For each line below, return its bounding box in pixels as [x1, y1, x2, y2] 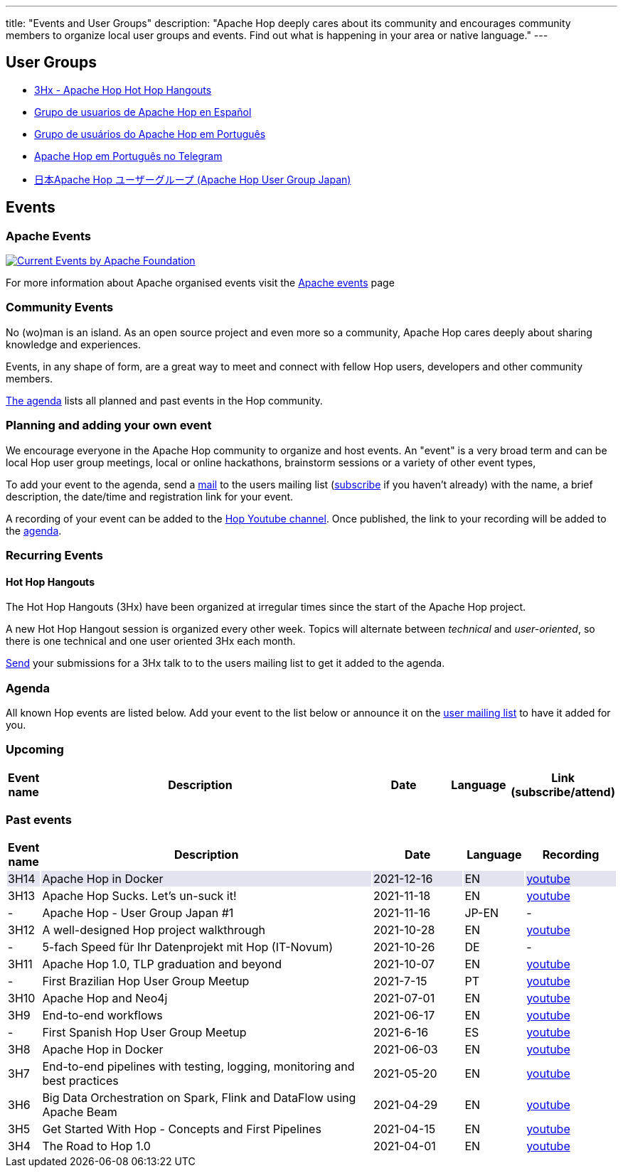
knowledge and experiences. [6, 338, 142, 350]
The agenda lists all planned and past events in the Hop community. [6, 394, 323, 407]
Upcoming [6, 742, 64, 757]
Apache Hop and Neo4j [42, 991, 168, 1006]
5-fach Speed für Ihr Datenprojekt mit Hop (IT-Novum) [42, 940, 334, 955]
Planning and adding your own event [6, 418, 212, 433]
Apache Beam [42, 1105, 117, 1120]
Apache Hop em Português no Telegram [34, 149, 223, 162]
